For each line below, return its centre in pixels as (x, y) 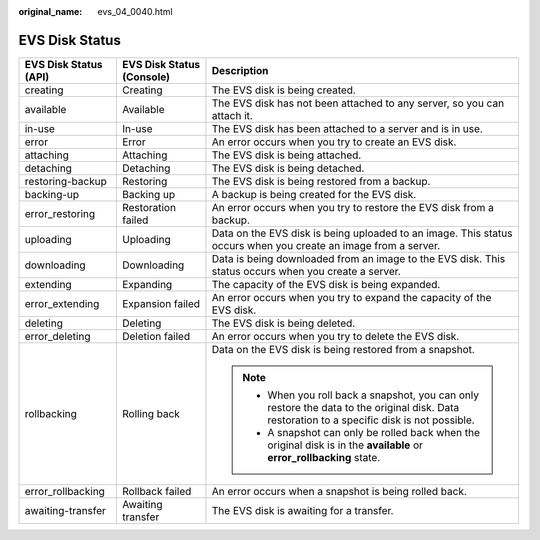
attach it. (232, 115)
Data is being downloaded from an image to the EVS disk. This (358, 258)
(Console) (145, 77)
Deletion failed (155, 336)
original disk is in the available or (345, 445)
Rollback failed (156, 491)
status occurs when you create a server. (306, 271)
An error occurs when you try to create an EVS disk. (334, 142)
